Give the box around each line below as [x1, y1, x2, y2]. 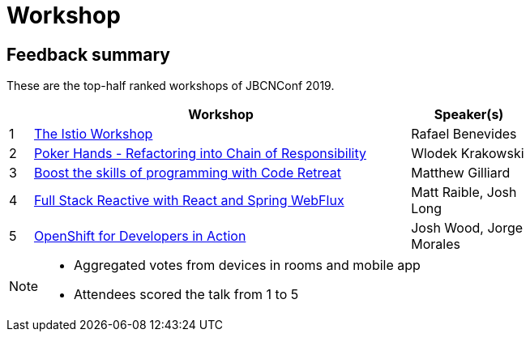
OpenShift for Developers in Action [33, 228, 246, 245]
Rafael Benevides [411, 126, 517, 143]
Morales [411, 236, 460, 253]
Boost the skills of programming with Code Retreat [33, 165, 341, 182]
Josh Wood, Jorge [411, 220, 524, 237]
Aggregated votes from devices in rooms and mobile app [74, 257, 421, 274]
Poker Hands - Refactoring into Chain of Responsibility [33, 145, 366, 162]
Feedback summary [6, 44, 171, 65]
